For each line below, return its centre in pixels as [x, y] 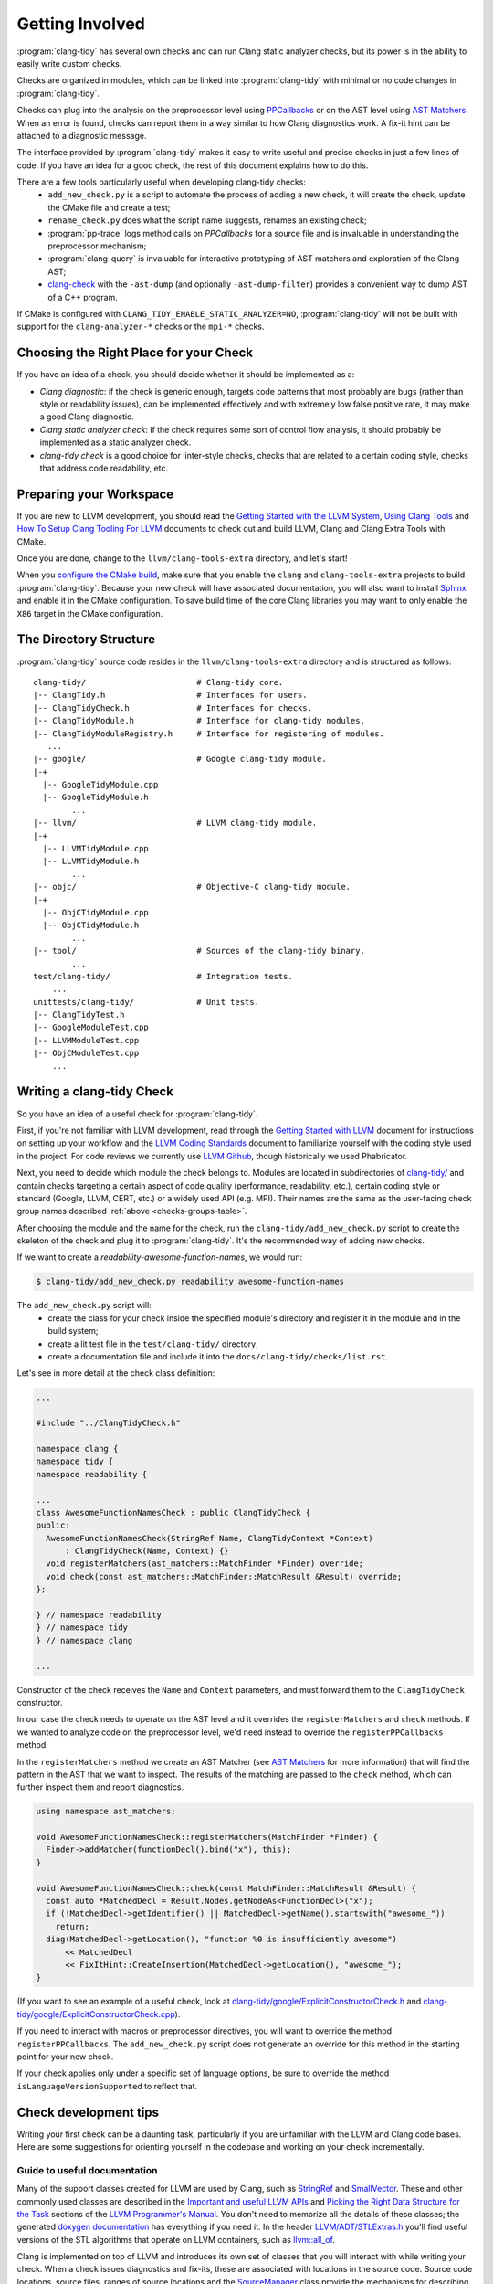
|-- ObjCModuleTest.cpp [86, 1053]
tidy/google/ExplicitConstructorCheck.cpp [96, 2014]
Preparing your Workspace [95, 494]
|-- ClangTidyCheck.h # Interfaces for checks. [173, 708]
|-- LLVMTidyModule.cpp [96, 849]
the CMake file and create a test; [109, 207]
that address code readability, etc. [104, 468]
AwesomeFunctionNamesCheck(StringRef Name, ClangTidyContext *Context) [210, 1538]
